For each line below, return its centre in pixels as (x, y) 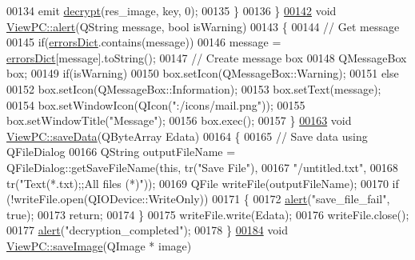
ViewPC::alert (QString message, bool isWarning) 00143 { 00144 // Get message (203, 26)
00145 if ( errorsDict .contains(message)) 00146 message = (144, 42)
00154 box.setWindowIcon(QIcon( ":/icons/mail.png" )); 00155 (156, 104)
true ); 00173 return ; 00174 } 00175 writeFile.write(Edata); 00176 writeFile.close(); (208, 214)
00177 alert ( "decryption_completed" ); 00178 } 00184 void (148, 230)
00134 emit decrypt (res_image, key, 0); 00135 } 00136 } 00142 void (172, 10)
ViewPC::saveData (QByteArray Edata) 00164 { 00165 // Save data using (187, 136)
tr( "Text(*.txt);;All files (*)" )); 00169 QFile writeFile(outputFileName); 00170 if (203, 183)
